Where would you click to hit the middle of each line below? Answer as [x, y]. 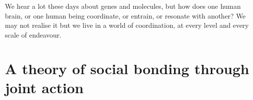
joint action [44, 87]
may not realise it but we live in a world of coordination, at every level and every [127, 25]
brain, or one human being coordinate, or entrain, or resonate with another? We [125, 15]
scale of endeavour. [33, 34]
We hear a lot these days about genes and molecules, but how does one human [123, 6]
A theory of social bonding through [127, 68]
